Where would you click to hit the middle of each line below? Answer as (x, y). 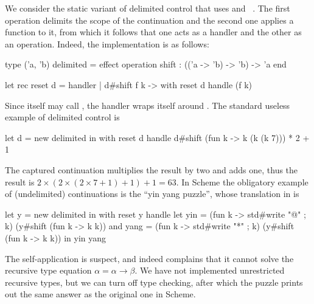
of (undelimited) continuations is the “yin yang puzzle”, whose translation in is (152, 194)
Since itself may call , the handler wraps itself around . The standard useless (148, 105)
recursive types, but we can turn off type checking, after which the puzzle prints (154, 282)
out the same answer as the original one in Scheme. (100, 294)
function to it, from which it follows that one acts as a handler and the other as (153, 32)
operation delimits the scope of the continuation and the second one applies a (149, 20)
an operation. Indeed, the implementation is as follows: (107, 43)
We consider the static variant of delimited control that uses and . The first (148, 8)
